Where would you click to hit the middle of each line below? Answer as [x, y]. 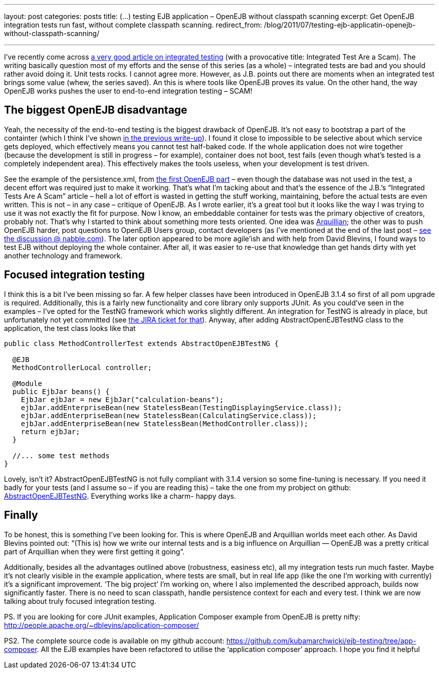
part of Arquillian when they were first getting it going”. [94, 551]
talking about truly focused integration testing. [80, 601]
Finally [21, 515]
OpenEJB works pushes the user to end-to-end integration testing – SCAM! [128, 91]
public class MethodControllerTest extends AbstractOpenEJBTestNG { [141, 343]
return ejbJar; [50, 431]
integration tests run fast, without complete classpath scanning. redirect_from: [133, 25]
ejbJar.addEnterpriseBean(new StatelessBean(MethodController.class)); [164, 423]
